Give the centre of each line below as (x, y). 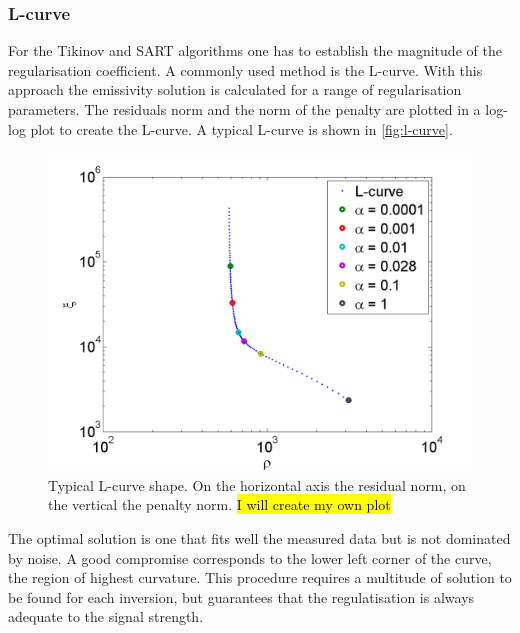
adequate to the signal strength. (106, 616)
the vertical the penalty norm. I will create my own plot (219, 504)
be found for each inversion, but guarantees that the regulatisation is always (241, 596)
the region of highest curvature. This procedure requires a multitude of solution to (260, 577)
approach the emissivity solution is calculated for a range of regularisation (235, 89)
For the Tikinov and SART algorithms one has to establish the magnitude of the (255, 50)
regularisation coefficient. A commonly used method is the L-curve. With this (245, 69)
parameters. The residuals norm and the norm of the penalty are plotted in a (244, 109)
